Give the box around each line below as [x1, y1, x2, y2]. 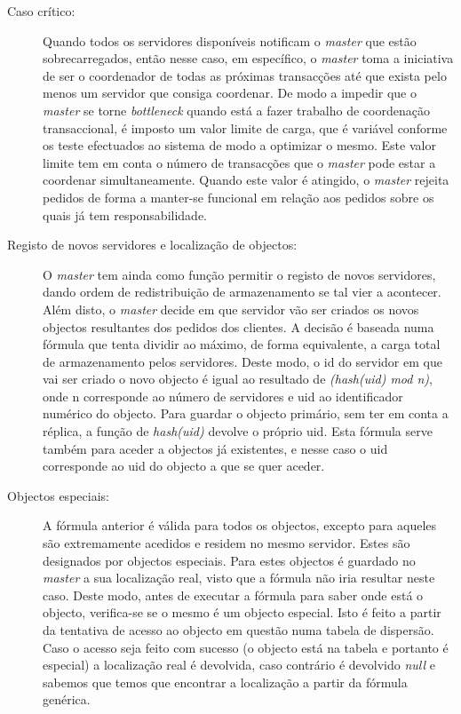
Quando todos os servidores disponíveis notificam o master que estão [43, 31, 417, 50]
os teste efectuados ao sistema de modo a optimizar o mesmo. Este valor [43, 136, 436, 155]
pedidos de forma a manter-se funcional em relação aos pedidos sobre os [43, 187, 434, 206]
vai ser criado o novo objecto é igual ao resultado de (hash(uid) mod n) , [43, 369, 433, 388]
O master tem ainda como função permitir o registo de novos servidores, [43, 265, 436, 283]
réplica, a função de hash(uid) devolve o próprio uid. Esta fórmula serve [43, 422, 433, 440]
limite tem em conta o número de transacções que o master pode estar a [43, 153, 436, 171]
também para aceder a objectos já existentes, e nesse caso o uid [43, 439, 388, 457]
